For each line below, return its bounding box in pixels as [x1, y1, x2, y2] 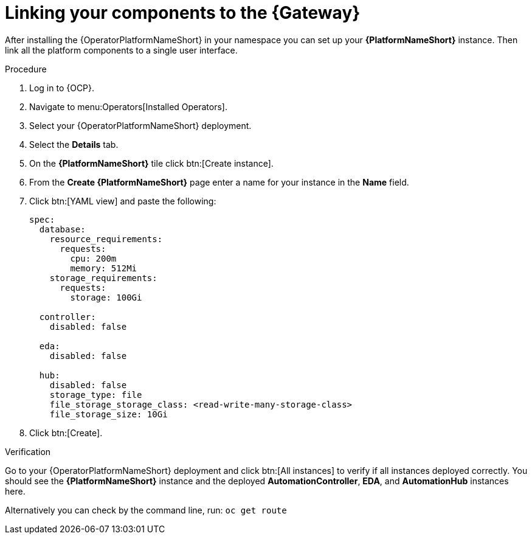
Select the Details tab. [29, 139, 119, 150]
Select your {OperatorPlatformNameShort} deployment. [29, 120, 252, 131]
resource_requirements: [49, 234, 163, 244]
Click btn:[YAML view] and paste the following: [29, 195, 216, 206]
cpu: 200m [70, 253, 117, 263]
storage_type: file [49, 389, 142, 400]
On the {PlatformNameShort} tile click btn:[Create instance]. [29, 158, 274, 169]
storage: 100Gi [70, 292, 142, 302]
